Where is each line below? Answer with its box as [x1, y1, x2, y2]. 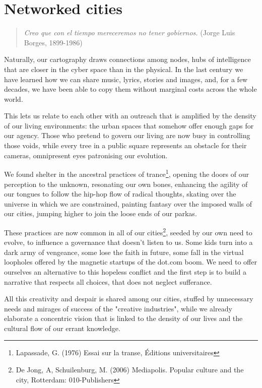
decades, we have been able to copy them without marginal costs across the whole [4, 84, 257, 94]
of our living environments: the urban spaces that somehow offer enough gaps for [4, 120, 254, 131]
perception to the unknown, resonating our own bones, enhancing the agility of [4, 178, 248, 189]
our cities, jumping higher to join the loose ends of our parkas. [4, 208, 197, 219]
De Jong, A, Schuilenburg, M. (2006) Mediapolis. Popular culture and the [16, 364, 244, 375]
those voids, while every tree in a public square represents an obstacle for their [4, 140, 247, 151]
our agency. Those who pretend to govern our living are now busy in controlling [4, 130, 250, 141]
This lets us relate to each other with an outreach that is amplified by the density [4, 110, 256, 121]
